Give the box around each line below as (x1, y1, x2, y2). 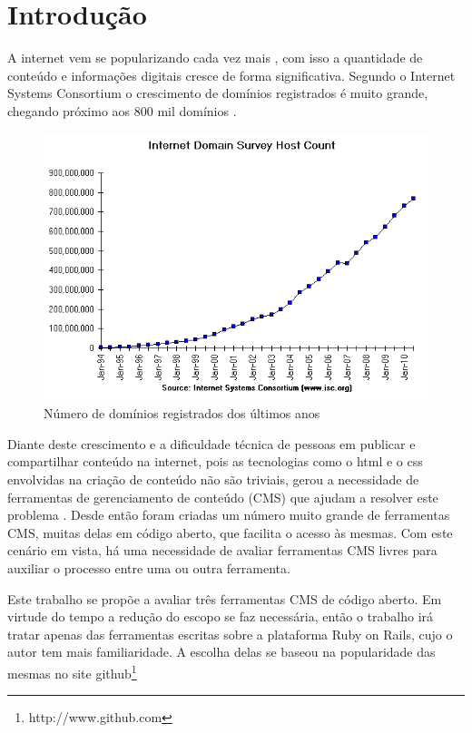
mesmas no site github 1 (7, 661, 137, 682)
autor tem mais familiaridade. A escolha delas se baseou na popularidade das (7, 642, 436, 661)
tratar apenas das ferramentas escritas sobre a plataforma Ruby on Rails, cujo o (7, 624, 453, 643)
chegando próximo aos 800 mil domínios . (7, 101, 237, 120)
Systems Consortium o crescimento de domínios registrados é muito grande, (7, 83, 428, 103)
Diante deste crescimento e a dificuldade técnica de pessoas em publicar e (7, 434, 416, 453)
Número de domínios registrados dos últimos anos (44, 404, 320, 423)
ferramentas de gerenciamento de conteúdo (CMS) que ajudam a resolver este (7, 487, 438, 506)
